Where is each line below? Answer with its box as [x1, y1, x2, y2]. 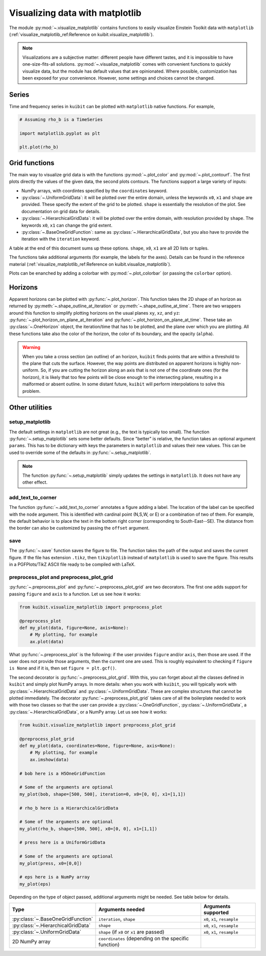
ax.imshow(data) [30, 756, 69, 762]
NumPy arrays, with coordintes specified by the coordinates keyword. [21, 188, 167, 194]
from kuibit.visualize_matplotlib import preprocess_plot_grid [19, 722, 176, 728]
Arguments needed [99, 906, 145, 913]
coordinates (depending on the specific [99, 935, 189, 942]
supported [203, 909, 229, 916]
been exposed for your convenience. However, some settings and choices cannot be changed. [22, 75, 215, 81]
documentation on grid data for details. [21, 208, 101, 214]
